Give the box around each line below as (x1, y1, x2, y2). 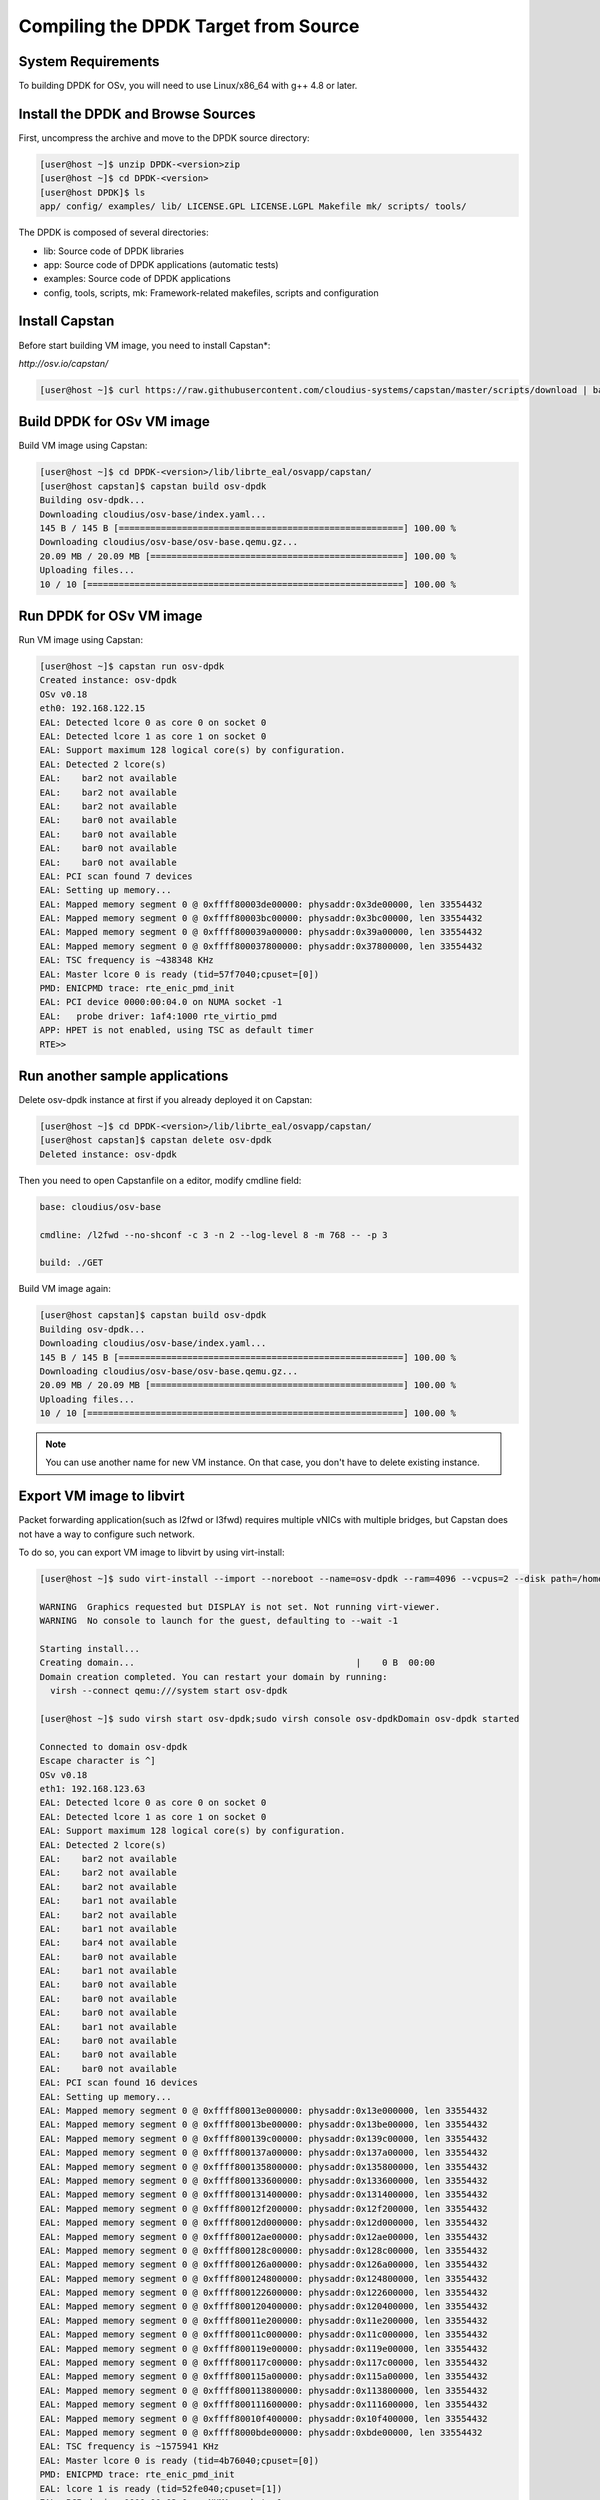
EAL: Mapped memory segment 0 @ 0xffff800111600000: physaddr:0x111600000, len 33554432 (39, 2399, 489, 2410)
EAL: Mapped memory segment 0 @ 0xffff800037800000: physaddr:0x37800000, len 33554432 (39, 940, 483, 952)
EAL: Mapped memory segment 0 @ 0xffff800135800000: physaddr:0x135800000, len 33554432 (39, 2161, 489, 2172)
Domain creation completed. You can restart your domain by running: (39, 1671, 388, 1682)
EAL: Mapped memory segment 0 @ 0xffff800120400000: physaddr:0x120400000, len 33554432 (39, 2301, 489, 2312)
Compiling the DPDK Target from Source (18, 15, 360, 37)
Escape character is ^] (39, 1755, 157, 1767)
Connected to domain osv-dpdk (39, 1741, 188, 1752)
